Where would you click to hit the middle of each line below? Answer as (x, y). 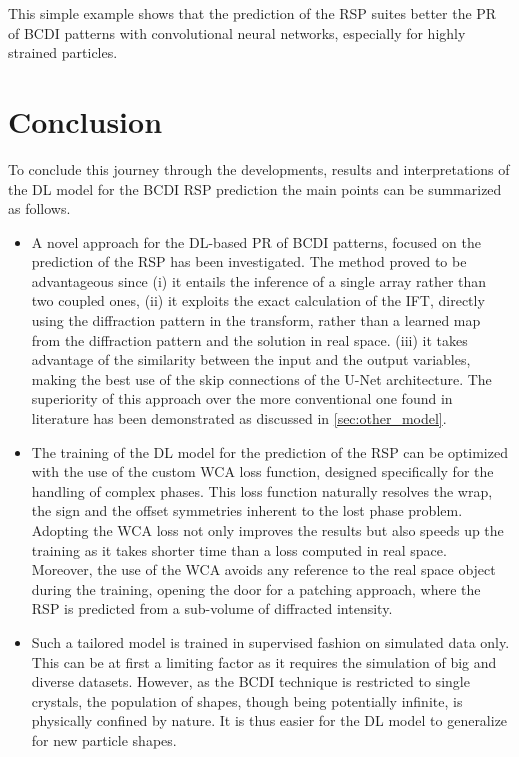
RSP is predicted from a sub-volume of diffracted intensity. (212, 608)
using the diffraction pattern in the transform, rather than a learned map (256, 320)
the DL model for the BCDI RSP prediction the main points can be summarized (255, 188)
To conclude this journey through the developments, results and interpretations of (259, 168)
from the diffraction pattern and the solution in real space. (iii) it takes (249, 339)
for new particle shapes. (104, 739)
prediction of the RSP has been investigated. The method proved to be (249, 261)
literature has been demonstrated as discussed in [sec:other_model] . (239, 418)
